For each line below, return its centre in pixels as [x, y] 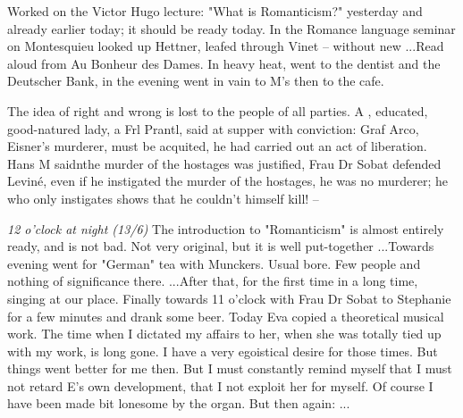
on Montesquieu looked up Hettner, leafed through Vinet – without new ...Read [226, 46]
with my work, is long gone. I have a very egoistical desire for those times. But [223, 351]
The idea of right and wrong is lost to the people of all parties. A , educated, [218, 110]
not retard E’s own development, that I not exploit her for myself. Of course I [220, 385]
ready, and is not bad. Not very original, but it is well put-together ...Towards [221, 246]
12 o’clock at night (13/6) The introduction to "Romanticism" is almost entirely [226, 228]
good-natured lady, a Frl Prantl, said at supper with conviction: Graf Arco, [213, 128]
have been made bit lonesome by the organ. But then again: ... [179, 403]
